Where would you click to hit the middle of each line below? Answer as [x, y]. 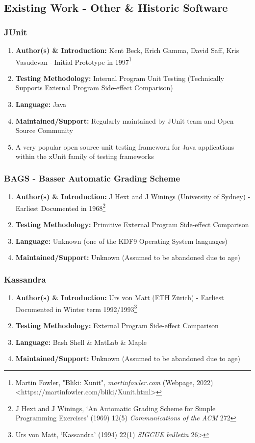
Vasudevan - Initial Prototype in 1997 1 [74, 61]
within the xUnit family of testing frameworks [85, 156]
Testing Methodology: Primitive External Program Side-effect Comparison [132, 224]
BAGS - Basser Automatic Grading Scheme [92, 178]
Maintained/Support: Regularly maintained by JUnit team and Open [125, 120]
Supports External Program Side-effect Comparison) [94, 88]
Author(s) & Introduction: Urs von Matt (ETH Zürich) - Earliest [120, 298]
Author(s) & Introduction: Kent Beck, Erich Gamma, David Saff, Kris [127, 50]
